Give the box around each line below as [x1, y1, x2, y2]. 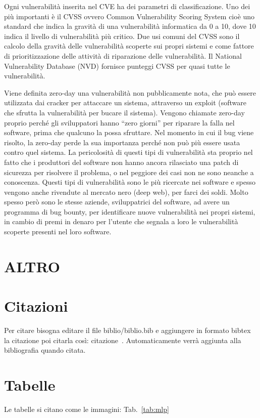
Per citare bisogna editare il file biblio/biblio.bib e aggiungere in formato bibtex [4, 325, 251, 336]
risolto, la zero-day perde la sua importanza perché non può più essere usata [4, 137, 240, 147]
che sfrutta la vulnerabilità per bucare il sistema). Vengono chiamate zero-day [4, 107, 245, 117]
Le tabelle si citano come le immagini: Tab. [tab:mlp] [4, 404, 169, 414]
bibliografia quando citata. [4, 345, 86, 355]
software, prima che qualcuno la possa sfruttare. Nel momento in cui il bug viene [4, 127, 254, 138]
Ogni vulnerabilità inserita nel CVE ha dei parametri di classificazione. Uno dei [4, 1, 250, 11]
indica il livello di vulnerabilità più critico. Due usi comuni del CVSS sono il [4, 30, 240, 41]
